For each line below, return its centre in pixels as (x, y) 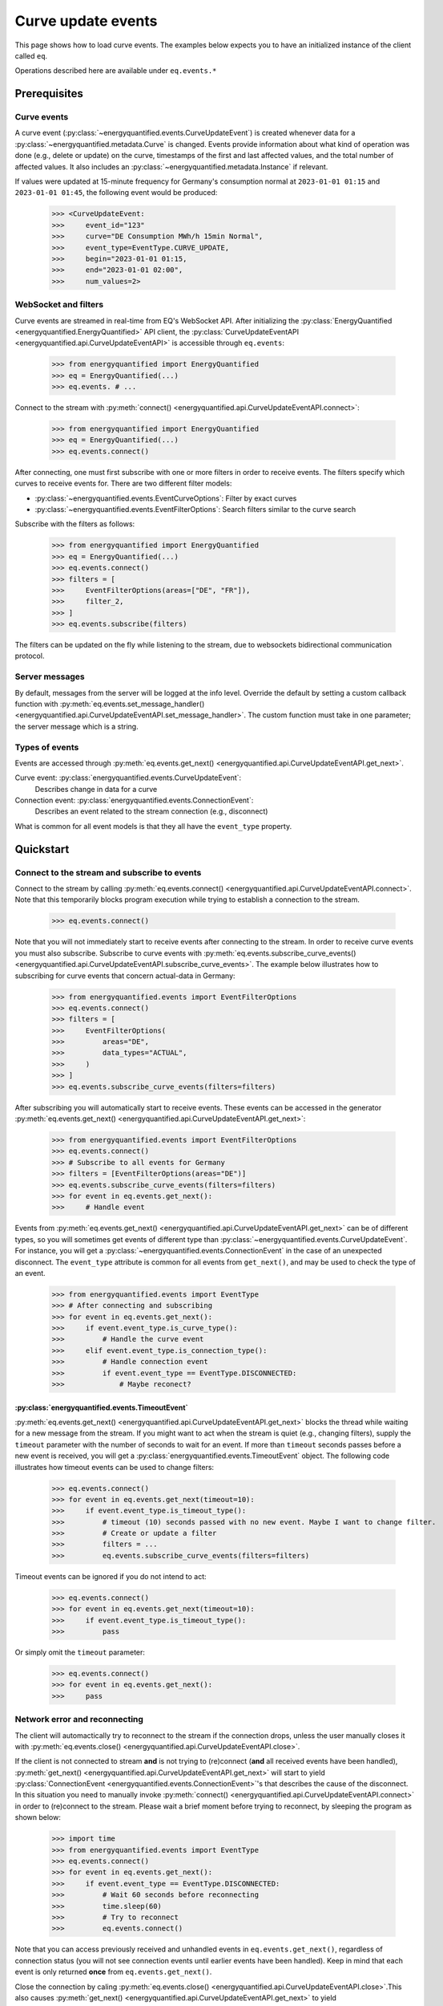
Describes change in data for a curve (96, 789)
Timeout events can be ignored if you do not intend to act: (111, 1576)
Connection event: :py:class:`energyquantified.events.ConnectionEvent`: (134, 800)
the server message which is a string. (77, 726)
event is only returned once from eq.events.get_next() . (113, 1972)
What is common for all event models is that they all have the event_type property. (153, 826)
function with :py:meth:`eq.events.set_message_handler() (110, 704)
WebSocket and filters (59, 305)
